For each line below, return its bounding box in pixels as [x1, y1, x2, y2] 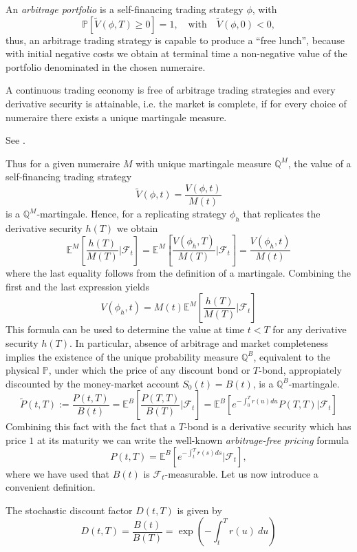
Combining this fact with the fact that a [6, 419, 176, 434]
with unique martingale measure [136, 156, 272, 170]
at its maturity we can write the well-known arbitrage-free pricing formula [36, 433, 349, 447]
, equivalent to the [253, 349, 331, 363]
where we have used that [6, 466, 109, 480]
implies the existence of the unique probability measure [6, 349, 239, 363]
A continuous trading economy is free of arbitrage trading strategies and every [6, 83, 336, 97]
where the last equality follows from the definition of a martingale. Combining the [6, 266, 351, 280]
